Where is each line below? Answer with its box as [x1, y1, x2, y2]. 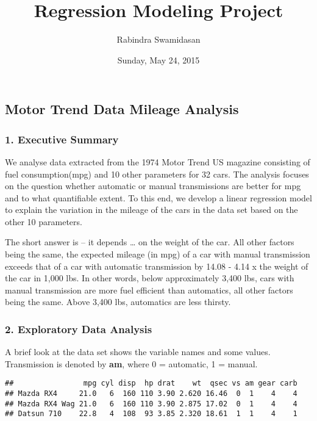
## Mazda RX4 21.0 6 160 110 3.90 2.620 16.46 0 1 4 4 [5, 389, 297, 398]
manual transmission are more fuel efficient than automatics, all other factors [5, 283, 293, 296]
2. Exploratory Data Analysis [5, 321, 152, 336]
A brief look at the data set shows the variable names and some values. [5, 345, 271, 358]
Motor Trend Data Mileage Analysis [5, 99, 239, 118]
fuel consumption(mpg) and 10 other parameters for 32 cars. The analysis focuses [5, 167, 309, 180]
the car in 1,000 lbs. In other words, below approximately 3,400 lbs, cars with [5, 272, 294, 284]
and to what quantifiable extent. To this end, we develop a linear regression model [5, 191, 312, 204]
